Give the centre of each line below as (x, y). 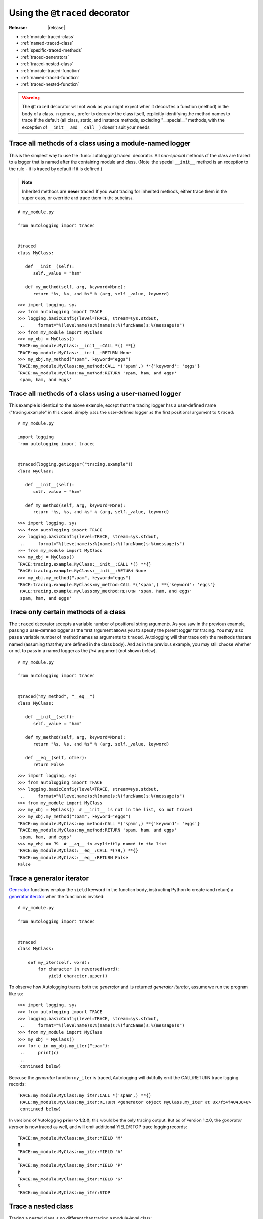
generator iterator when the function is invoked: (57, 897)
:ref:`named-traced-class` (47, 43)
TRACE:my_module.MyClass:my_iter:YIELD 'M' (70, 1138)
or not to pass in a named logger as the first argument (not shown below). (83, 651)
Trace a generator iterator (49, 878)
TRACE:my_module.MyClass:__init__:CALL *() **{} (77, 346)
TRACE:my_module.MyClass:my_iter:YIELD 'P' (70, 1165)
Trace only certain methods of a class (67, 612)
